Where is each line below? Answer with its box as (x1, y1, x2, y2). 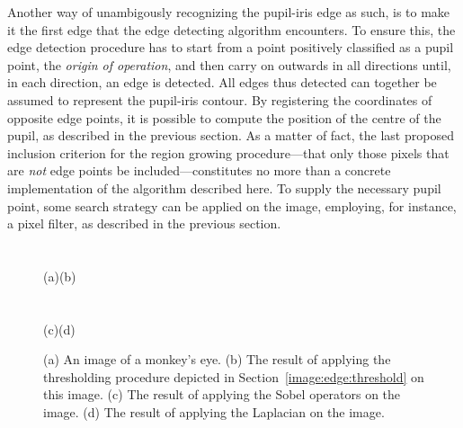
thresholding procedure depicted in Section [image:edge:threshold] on (43, 367, 424, 386)
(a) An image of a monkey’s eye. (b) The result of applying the (43, 350, 391, 369)
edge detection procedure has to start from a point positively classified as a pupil (7, 38, 454, 57)
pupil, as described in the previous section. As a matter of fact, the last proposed (7, 126, 454, 145)
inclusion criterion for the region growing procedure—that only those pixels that (7, 143, 450, 162)
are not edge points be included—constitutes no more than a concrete (7, 161, 391, 180)
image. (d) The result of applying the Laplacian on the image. (43, 403, 385, 422)
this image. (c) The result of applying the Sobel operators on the (43, 385, 401, 404)
